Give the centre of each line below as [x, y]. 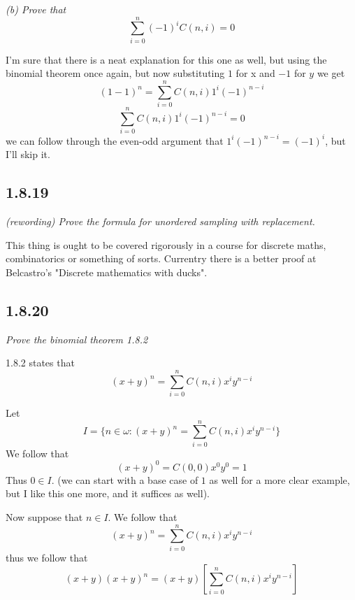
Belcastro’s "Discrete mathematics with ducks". [107, 272]
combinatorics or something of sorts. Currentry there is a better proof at [161, 258]
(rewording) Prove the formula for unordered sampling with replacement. [160, 221]
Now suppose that [44, 516]
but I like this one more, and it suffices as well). [108, 493]
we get [331, 73]
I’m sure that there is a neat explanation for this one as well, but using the [166, 59]
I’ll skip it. [28, 154]
